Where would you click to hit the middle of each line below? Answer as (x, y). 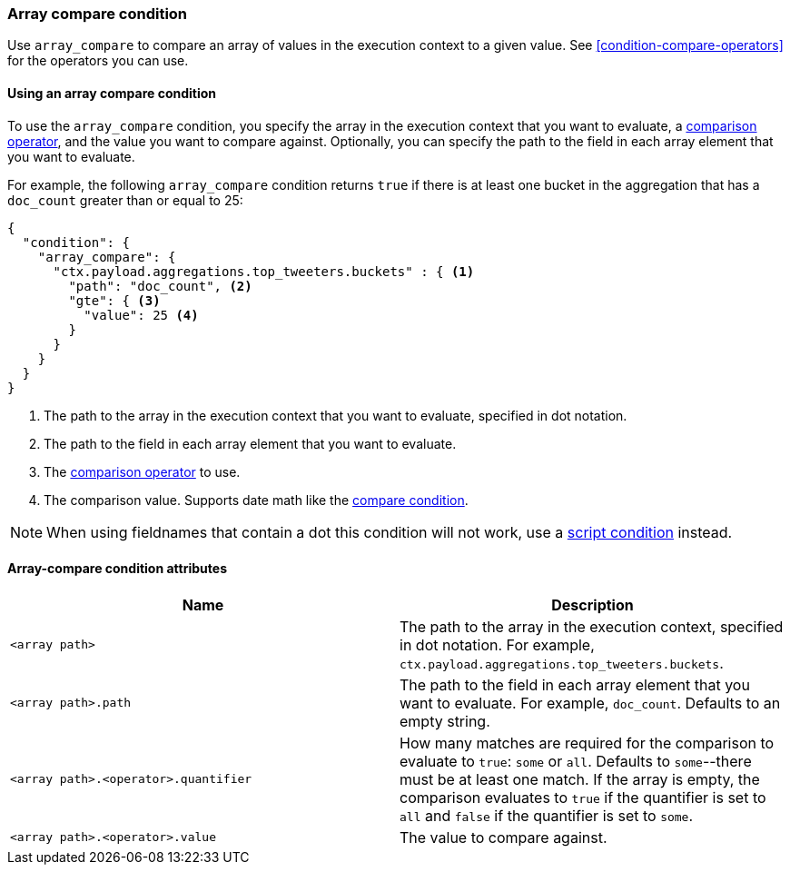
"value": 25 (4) (141, 315)
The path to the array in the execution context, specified (592, 626)
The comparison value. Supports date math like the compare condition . (256, 500)
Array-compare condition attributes (117, 569)
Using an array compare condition (112, 93)
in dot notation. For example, (497, 644)
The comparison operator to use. (142, 471)
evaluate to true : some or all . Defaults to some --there (576, 761)
